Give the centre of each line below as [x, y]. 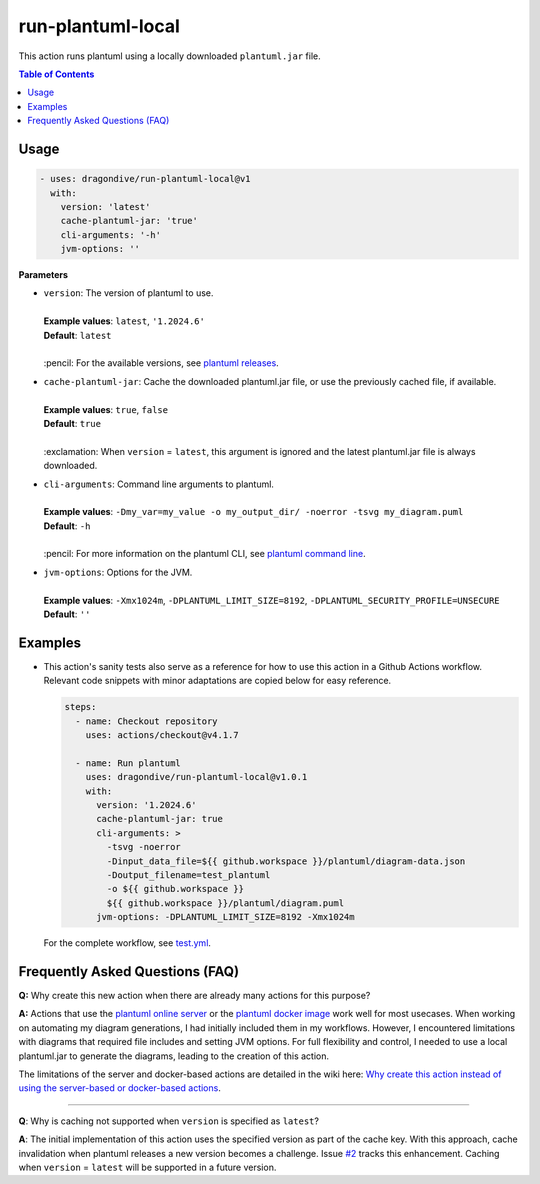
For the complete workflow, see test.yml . [127, 943]
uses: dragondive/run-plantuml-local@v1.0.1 [196, 777]
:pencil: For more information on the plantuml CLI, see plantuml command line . [204, 554]
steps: [80, 707]
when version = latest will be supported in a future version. [147, 1167]
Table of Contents [56, 74]
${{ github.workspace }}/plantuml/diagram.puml [225, 903]
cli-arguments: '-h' [111, 234]
